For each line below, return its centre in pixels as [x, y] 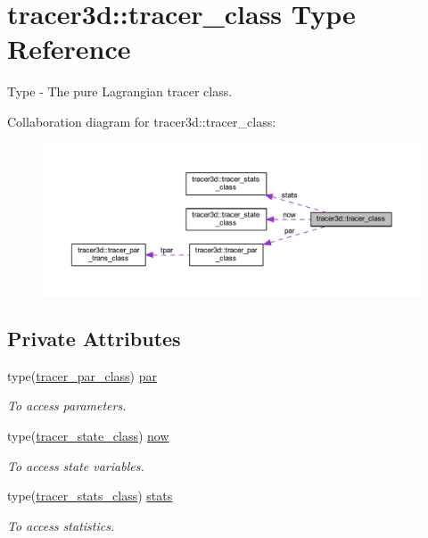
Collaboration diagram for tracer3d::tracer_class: [142, 121]
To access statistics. [61, 525]
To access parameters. [67, 406]
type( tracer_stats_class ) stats [90, 496]
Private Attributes [94, 339]
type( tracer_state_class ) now [88, 436]
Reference [69, 49]
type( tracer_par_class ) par [82, 375]
